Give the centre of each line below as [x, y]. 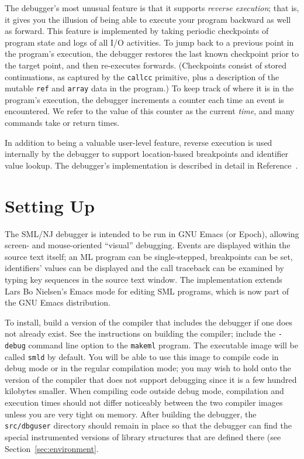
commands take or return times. [62, 123]
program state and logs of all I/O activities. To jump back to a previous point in [149, 42]
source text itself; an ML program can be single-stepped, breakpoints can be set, [149, 256]
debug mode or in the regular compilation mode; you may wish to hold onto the [148, 368]
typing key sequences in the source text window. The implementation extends [144, 279]
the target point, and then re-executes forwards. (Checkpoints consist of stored [146, 65]
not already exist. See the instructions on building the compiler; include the [140, 333]
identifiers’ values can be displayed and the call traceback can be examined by [144, 268]
